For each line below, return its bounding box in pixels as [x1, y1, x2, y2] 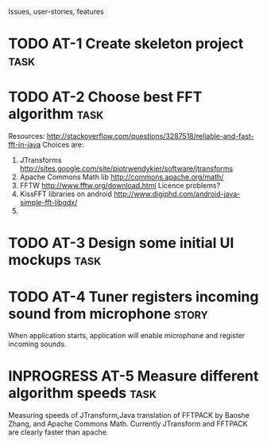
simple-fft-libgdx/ [19, 198, 78, 207]
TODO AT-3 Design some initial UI [8, 234, 234, 252]
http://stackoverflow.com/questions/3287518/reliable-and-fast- [46, 132, 254, 141]
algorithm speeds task [8, 384, 157, 402]
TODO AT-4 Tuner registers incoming [8, 287, 259, 305]
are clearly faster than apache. [8, 427, 109, 437]
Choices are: [42, 140, 84, 150]
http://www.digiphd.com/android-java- [114, 189, 241, 199]
